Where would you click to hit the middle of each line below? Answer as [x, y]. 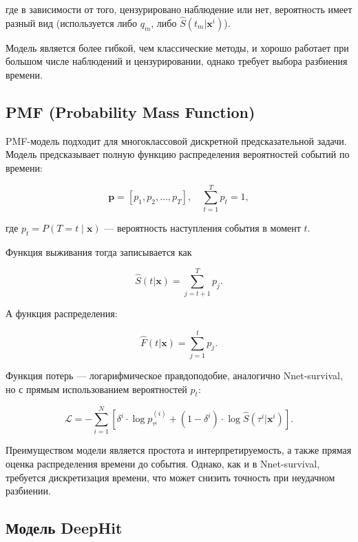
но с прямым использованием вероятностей [96, 389]
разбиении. [28, 491]
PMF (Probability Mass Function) [130, 111]
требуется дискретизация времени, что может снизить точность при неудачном [170, 477]
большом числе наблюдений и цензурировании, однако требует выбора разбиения [177, 61]
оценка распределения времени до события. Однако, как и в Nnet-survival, [163, 464]
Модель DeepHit [64, 528]
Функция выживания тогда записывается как [99, 251]
